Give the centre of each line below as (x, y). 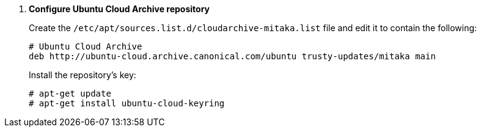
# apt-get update (70, 94)
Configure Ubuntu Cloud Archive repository (119, 9)
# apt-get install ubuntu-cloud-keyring (127, 103)
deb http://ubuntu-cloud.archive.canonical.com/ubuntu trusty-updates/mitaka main (232, 56)
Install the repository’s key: (83, 75)
